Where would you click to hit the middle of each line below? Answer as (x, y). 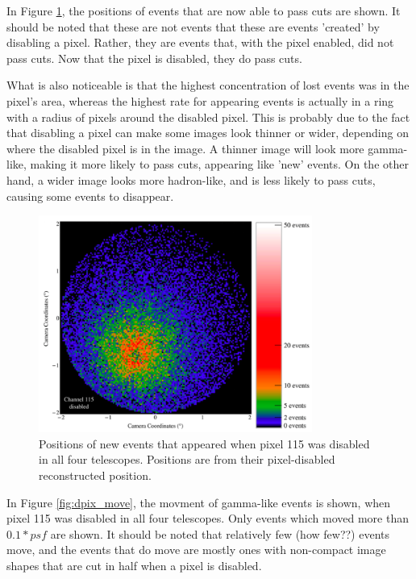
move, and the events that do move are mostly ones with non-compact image (196, 550)
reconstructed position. (95, 475)
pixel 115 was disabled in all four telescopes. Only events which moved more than (208, 518)
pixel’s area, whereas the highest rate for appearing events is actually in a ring (200, 100)
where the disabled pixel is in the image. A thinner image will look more (185, 148)
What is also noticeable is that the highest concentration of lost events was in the (208, 85)
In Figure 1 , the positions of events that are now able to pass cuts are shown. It (204, 10)
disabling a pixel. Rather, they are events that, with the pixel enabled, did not (200, 42)
